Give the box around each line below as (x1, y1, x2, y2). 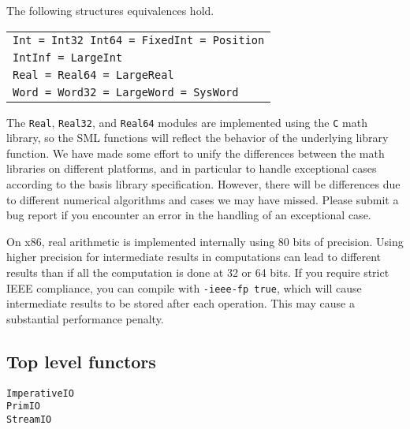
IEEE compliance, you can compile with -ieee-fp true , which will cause (6, 279, 362, 296)
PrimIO (6, 401, 40, 412)
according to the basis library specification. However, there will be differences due (6, 176, 401, 192)
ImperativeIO (6, 387, 74, 399)
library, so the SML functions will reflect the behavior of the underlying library (6, 129, 389, 146)
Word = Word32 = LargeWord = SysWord (13, 85, 239, 99)
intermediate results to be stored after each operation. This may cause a (6, 295, 355, 311)
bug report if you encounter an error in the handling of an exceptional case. (6, 207, 371, 223)
